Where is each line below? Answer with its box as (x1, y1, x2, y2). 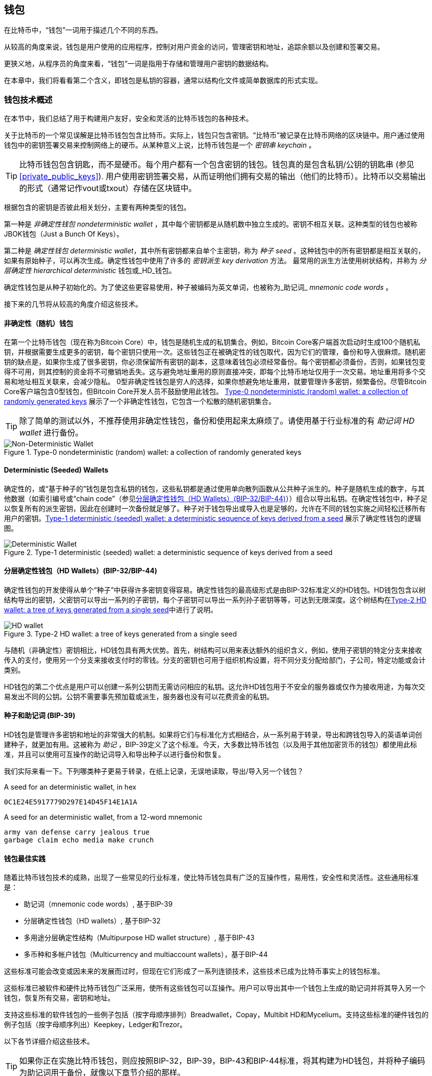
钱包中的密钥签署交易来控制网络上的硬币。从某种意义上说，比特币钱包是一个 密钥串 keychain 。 (4, 141, 316, 150)
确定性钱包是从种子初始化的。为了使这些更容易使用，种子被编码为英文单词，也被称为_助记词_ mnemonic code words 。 (4, 283, 393, 292)
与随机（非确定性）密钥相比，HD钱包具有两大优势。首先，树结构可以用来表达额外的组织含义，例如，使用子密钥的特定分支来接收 (4, 645, 422, 654)
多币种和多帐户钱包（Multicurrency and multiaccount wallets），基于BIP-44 (24, 950, 268, 959)
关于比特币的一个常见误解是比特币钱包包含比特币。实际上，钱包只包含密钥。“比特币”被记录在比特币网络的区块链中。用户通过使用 (4, 131, 425, 140)
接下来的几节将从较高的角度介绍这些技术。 (4, 300, 142, 309)
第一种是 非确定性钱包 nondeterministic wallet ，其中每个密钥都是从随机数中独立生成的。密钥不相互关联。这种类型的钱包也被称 (4, 220, 418, 229)
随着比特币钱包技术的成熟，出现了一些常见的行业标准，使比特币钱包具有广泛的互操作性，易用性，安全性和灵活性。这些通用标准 (4, 873, 419, 882)
